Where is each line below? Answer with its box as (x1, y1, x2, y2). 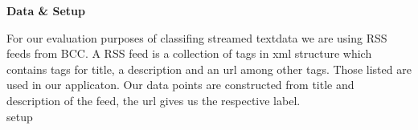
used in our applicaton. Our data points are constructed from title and (6, 76, 354, 93)
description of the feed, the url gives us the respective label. (6, 91, 301, 108)
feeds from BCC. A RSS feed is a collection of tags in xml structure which (6, 45, 372, 62)
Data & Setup (6, 2, 85, 18)
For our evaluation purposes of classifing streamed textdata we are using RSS (6, 29, 387, 46)
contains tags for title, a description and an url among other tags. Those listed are (6, 60, 412, 77)
